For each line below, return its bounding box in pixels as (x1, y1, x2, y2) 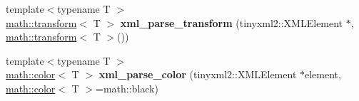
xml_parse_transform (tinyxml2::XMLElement (120, 15, 343, 30)
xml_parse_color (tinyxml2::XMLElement (98, 67, 297, 82)
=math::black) (96, 80, 158, 95)
